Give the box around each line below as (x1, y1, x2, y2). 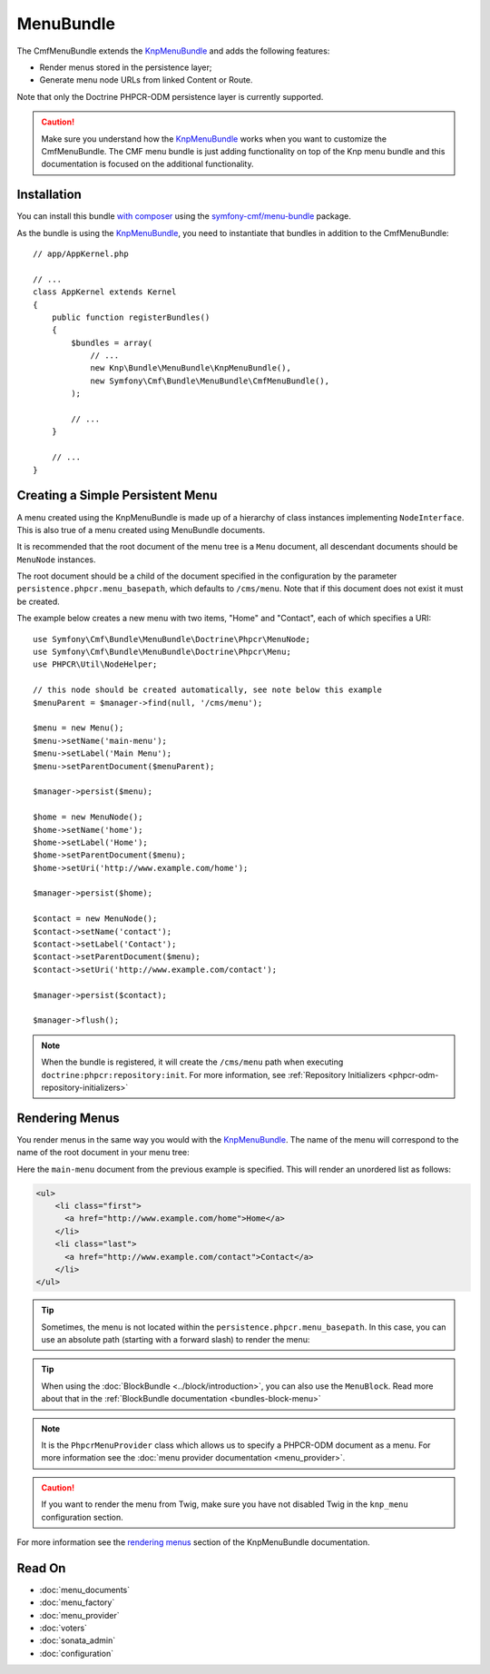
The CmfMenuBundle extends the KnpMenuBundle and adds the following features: (16, 45, 330, 56)
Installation (16, 187, 82, 203)
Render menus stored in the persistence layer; (39, 62, 212, 73)
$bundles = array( (71, 337, 153, 348)
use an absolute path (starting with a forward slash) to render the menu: (41, 1334, 310, 1345)
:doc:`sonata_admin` (39, 1635, 116, 1646)
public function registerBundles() (51, 312, 211, 322)
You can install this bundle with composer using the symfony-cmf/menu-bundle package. (16, 211, 351, 222)
